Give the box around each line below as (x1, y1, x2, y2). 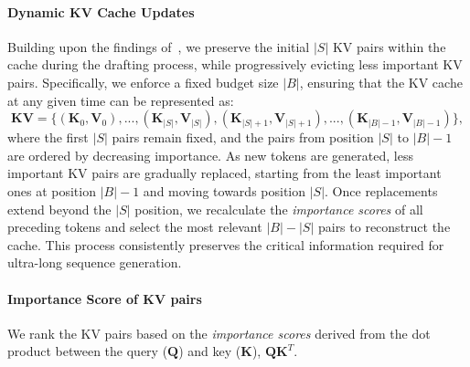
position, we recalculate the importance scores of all (134, 199, 423, 218)
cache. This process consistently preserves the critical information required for (7, 235, 444, 254)
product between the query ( (7, 341, 168, 361)
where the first (7, 128, 89, 147)
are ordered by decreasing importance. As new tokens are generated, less (7, 145, 413, 164)
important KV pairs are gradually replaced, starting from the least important (7, 163, 442, 183)
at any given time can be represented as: (7, 90, 234, 110)
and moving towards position (143, 181, 306, 200)
